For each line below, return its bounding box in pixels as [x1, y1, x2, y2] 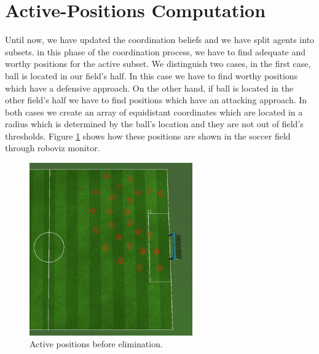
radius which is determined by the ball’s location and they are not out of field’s [5, 117, 304, 130]
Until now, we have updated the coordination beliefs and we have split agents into [5, 33, 315, 46]
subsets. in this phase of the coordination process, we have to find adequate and [5, 45, 306, 58]
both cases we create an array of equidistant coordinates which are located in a [5, 105, 303, 118]
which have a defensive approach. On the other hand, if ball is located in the [5, 81, 294, 94]
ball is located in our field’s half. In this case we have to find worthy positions [5, 69, 298, 82]
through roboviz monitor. [5, 141, 100, 154]
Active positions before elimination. [30, 337, 163, 350]
